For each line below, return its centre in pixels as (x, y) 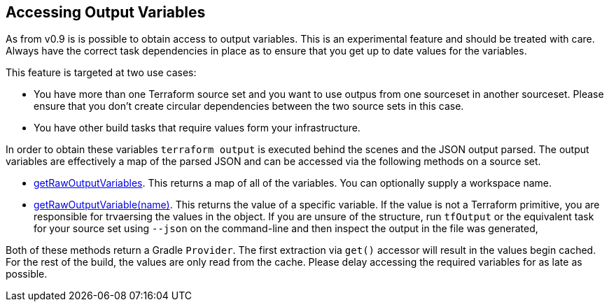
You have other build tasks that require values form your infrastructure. (197, 128)
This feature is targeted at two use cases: (101, 73)
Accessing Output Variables (106, 12)
